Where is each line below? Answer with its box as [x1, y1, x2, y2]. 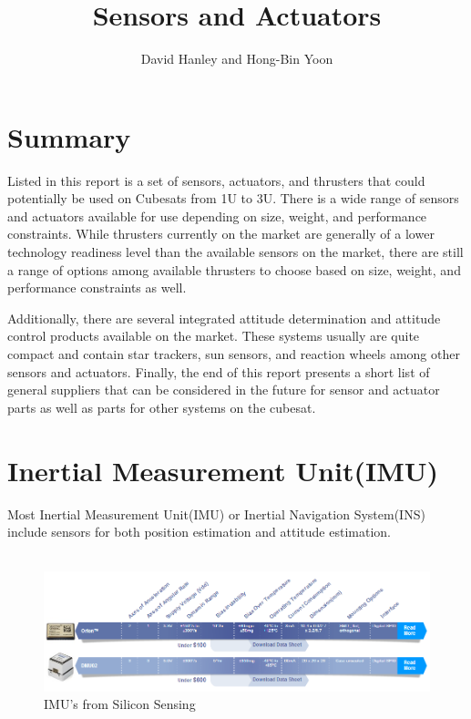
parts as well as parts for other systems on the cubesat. [7, 397, 316, 416]
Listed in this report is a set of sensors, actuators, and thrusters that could [7, 170, 425, 190]
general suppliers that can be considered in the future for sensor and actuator [7, 380, 440, 399]
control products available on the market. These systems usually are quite [7, 326, 420, 345]
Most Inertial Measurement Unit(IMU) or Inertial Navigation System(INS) [7, 504, 425, 523]
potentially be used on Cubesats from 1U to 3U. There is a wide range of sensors [7, 189, 459, 208]
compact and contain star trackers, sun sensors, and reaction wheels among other [7, 344, 460, 363]
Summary [7, 118, 131, 155]
